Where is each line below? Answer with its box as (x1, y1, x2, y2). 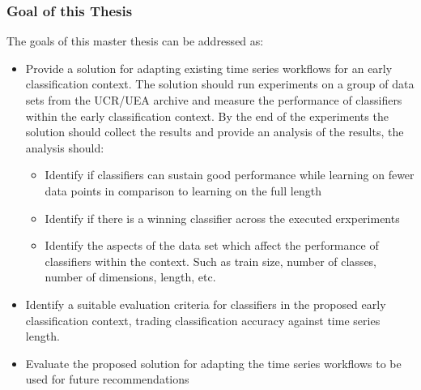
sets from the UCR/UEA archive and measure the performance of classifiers (25, 92, 402, 108)
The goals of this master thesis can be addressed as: (6, 32, 264, 49)
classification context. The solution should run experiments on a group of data (25, 75, 415, 92)
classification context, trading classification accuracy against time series (25, 311, 381, 328)
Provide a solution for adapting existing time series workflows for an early (25, 59, 393, 76)
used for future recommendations (25, 371, 189, 388)
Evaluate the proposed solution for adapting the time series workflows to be (25, 354, 402, 371)
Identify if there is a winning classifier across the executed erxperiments (45, 209, 400, 226)
